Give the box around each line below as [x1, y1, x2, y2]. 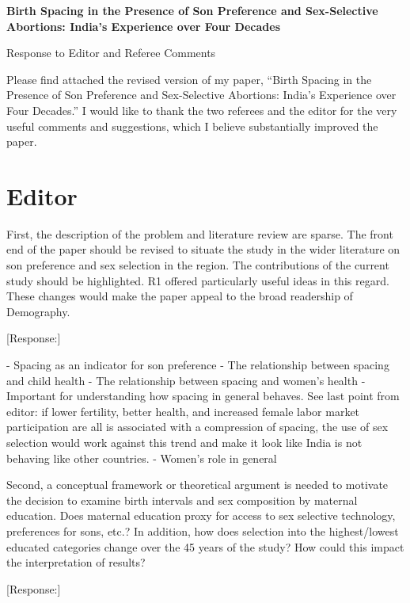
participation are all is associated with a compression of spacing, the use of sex [6, 418, 389, 435]
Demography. [6, 303, 70, 319]
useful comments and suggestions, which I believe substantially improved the [6, 117, 378, 134]
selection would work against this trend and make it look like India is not [6, 434, 363, 450]
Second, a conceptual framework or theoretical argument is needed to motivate [6, 476, 389, 493]
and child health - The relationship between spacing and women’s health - [6, 372, 366, 388]
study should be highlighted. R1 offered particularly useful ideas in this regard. [6, 272, 389, 288]
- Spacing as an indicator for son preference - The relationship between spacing [6, 357, 389, 373]
